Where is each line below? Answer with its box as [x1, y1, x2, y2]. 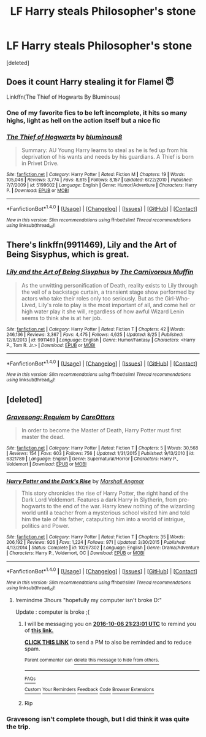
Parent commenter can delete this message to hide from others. [24, 657, 159, 663]
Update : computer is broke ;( [15, 608, 90, 616]
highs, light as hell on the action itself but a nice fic [6, 116, 161, 124]
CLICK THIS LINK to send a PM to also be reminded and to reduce [24, 639, 192, 646]
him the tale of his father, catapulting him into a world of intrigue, [21, 516, 185, 523]
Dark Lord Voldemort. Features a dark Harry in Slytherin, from [21, 496, 178, 503]
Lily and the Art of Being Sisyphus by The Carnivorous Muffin [6, 268, 194, 277]
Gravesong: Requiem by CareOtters [6, 413, 115, 421]
